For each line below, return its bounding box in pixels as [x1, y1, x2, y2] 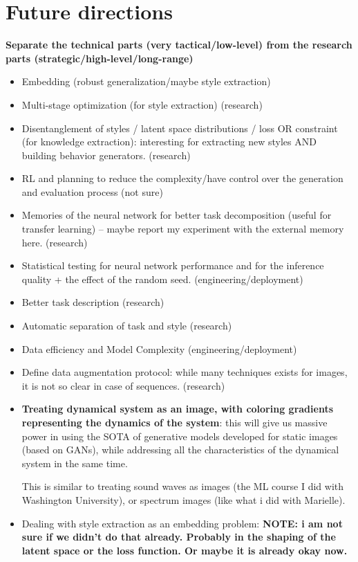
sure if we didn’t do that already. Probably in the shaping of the [21, 529, 336, 544]
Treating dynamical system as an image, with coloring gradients [21, 401, 333, 416]
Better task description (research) [21, 295, 164, 309]
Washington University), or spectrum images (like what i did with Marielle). [21, 492, 346, 507]
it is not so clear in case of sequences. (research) [21, 378, 225, 392]
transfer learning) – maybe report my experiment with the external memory [21, 221, 344, 236]
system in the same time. [21, 455, 128, 470]
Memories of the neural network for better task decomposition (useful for [21, 208, 332, 222]
